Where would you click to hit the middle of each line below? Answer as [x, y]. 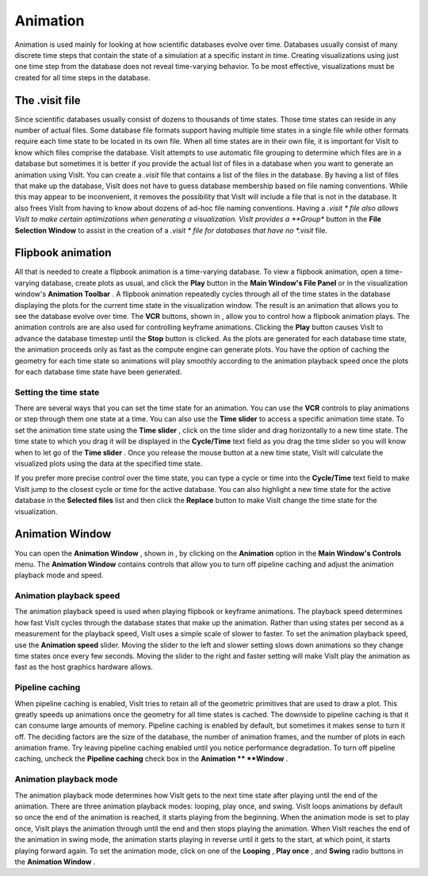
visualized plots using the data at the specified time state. [109, 463]
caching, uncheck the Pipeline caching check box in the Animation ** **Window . [151, 759]
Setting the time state [57, 392]
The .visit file [48, 100]
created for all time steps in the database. [82, 77]
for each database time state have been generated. [98, 371]
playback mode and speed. [59, 575]
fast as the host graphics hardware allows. [84, 667]
